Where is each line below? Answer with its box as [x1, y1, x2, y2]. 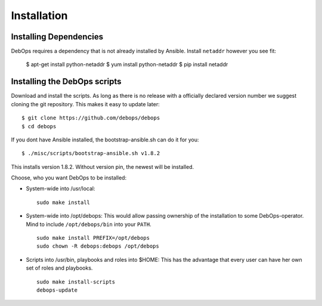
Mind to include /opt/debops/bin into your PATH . [26, 221, 151, 228]
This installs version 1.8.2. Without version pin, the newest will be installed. [11, 163, 194, 170]
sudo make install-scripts [36, 278, 116, 285]
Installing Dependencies [11, 32, 104, 42]
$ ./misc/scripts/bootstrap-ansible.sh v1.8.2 [21, 150, 160, 157]
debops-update [36, 287, 78, 293]
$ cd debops [21, 123, 57, 129]
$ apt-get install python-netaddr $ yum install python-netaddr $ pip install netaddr [26, 61, 228, 68]
